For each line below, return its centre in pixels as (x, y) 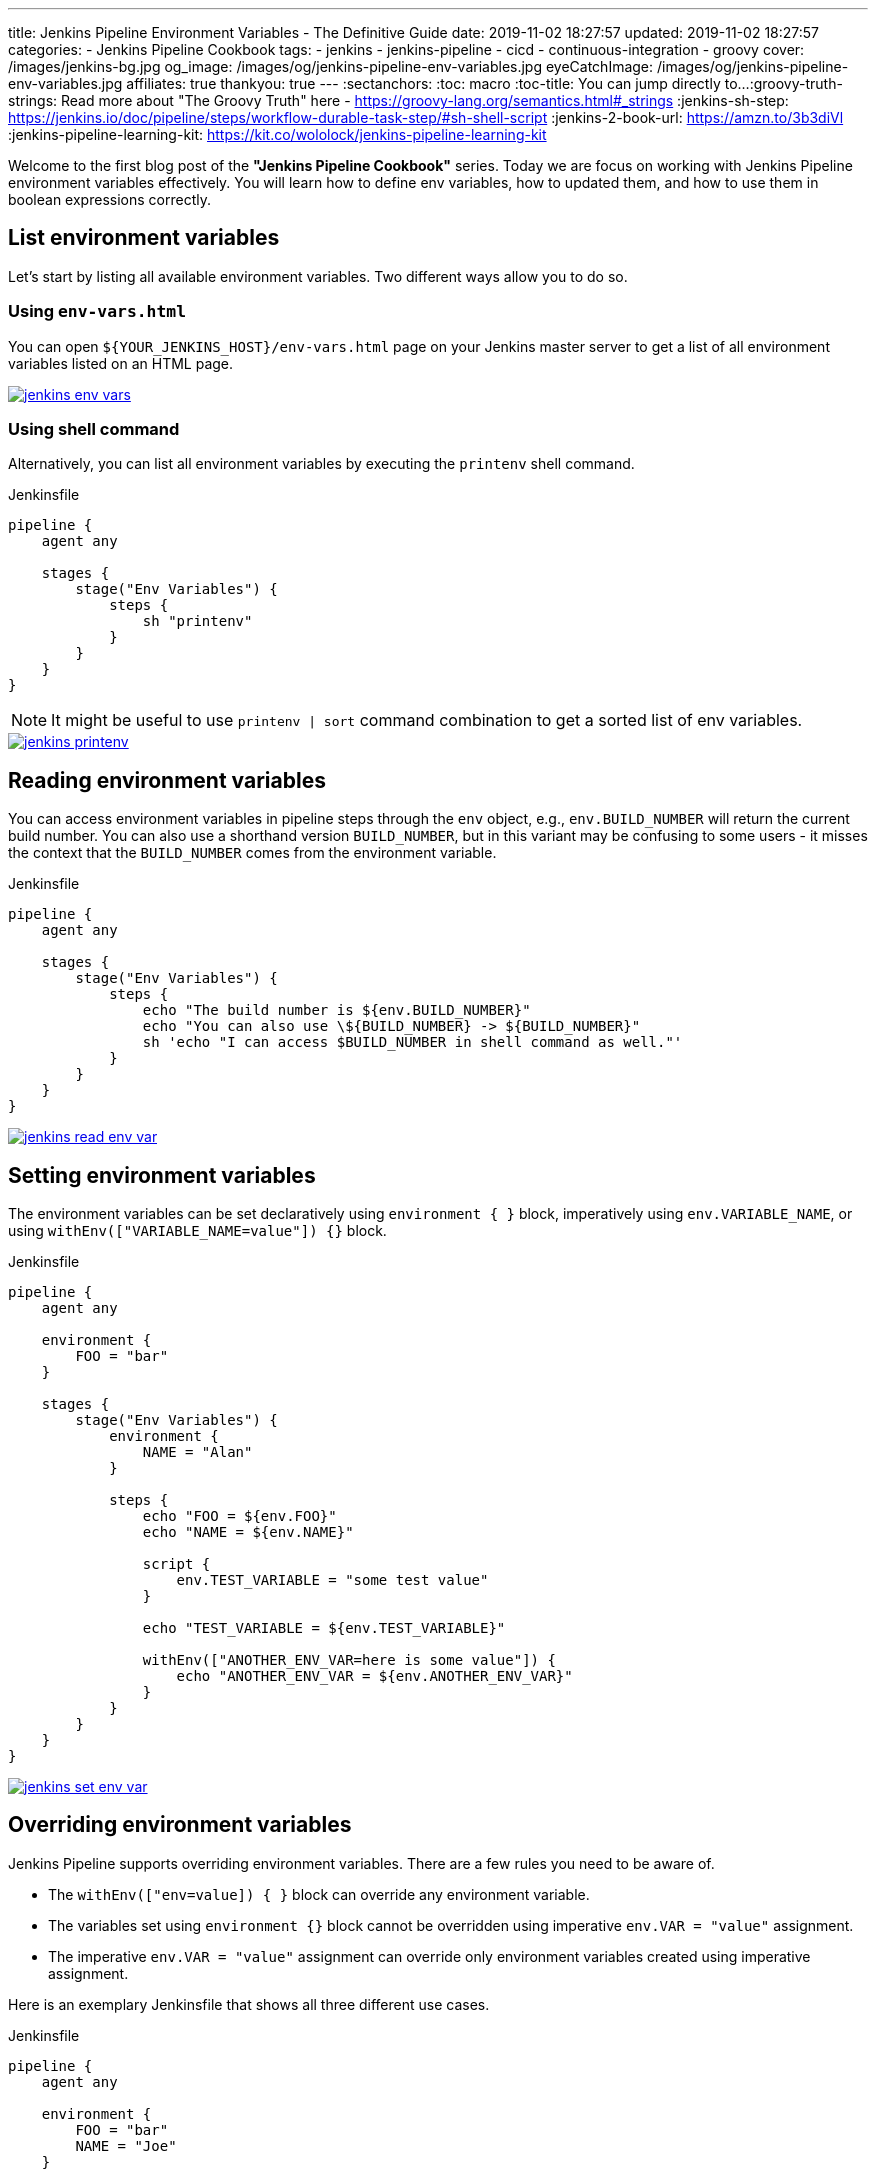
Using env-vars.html (97, 311)
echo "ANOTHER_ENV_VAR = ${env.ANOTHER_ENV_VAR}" (374, 1676)
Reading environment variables (167, 780)
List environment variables (144, 238)
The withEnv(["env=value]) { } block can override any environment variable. (319, 1894)
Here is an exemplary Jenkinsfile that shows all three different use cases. (249, 2004)
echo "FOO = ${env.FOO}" (239, 1516)
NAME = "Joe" (126, 2145)
